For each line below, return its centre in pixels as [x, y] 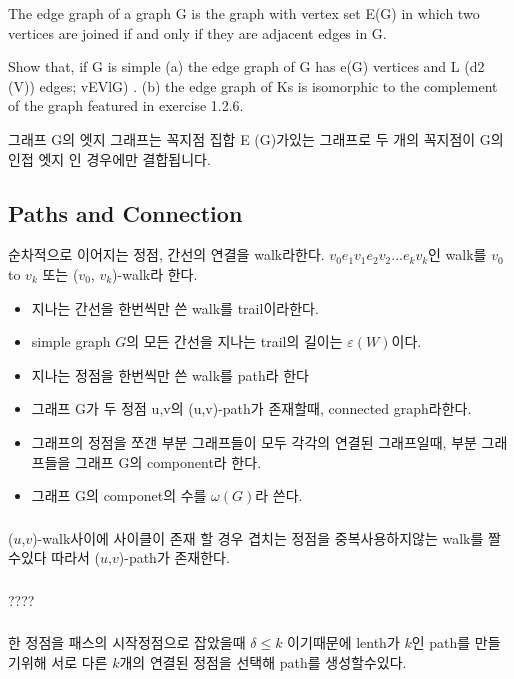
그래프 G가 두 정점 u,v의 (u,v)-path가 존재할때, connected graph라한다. [251, 408]
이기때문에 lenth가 [343, 642]
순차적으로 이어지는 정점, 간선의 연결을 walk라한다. [166, 254]
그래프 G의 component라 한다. [168, 461]
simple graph [71, 341]
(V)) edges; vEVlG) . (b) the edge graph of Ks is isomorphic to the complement [253, 85]
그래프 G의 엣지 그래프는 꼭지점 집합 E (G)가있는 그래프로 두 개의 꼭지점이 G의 [256, 138]
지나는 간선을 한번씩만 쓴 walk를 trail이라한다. [175, 307]
